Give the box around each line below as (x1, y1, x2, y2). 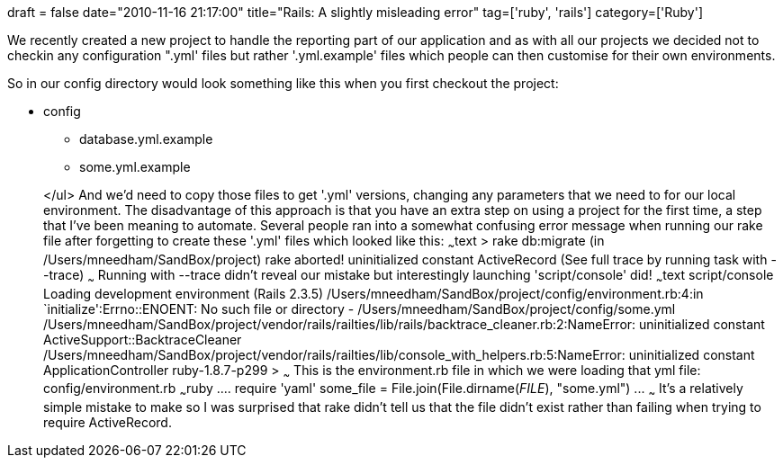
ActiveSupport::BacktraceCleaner (43, 331, 242, 347)
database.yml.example (79, 131, 213, 147)
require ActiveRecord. (43, 415, 172, 431)
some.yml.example (79, 159, 191, 174)
